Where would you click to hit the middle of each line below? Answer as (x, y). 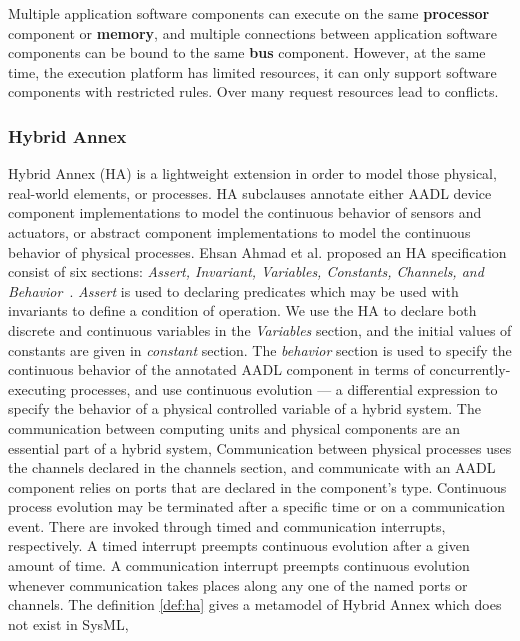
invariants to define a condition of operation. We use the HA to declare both (242, 310)
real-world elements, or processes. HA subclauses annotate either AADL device (250, 192)
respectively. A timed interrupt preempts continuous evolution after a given (239, 545)
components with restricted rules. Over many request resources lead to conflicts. (253, 91)
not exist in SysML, (68, 623)
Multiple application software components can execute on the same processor (249, 13)
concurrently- (470, 369)
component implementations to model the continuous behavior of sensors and (245, 212)
